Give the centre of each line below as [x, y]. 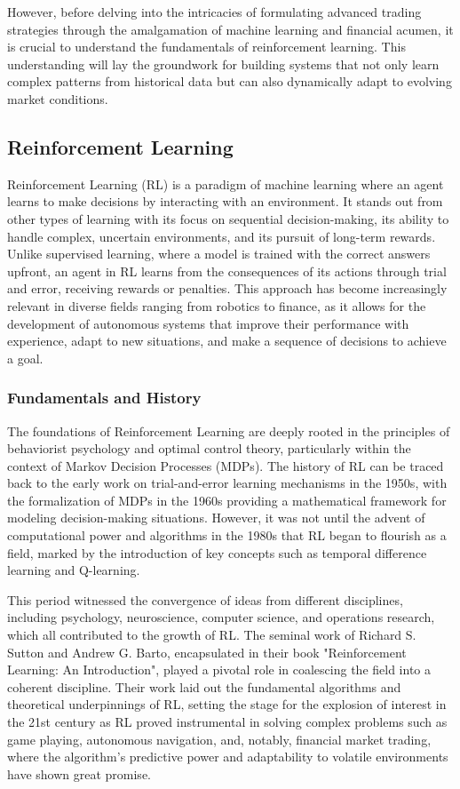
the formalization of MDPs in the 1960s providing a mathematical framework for [227, 500]
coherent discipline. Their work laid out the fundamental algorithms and [204, 686]
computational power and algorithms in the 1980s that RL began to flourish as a [227, 535]
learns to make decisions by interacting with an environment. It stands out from [225, 201]
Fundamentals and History [104, 398]
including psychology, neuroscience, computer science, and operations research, [221, 617]
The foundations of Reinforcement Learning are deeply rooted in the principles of [229, 430]
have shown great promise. [79, 773]
